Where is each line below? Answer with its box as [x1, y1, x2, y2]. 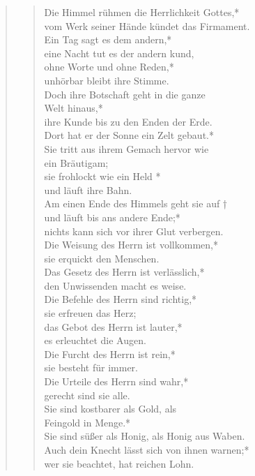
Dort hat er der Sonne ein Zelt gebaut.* [44, 128, 214, 142]
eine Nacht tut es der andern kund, [44, 45, 194, 60]
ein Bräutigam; [44, 155, 109, 170]
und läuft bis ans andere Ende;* [44, 209, 180, 224]
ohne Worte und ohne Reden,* [44, 59, 174, 74]
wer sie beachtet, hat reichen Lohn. [44, 456, 194, 470]
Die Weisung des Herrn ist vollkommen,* [44, 237, 218, 252]
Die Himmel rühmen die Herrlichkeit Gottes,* [44, 5, 240, 19]
